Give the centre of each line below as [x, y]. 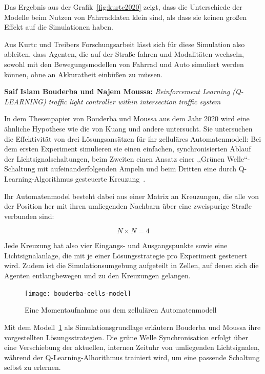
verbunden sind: [29, 216]
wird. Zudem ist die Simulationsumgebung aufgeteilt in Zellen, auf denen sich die [131, 265]
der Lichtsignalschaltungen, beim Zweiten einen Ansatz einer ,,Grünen [114, 158]
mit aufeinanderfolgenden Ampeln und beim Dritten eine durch [137, 169]
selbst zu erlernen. [33, 367]
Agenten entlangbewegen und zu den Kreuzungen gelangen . [97, 276]
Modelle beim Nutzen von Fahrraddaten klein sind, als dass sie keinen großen [126, 17]
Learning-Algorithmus [39, 178]
